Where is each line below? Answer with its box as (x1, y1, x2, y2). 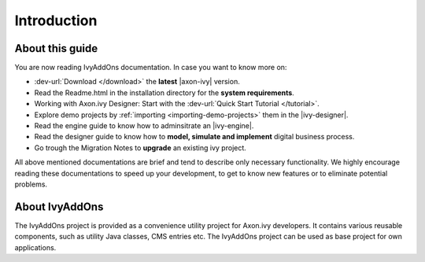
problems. (14, 179, 47, 189)
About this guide (14, 42, 98, 55)
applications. (14, 242, 57, 252)
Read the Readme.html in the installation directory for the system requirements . (34, 87, 294, 98)
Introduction (14, 12, 98, 29)
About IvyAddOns (14, 200, 104, 213)
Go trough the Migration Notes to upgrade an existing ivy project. (34, 142, 247, 153)
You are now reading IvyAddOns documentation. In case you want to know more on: (14, 63, 287, 72)
